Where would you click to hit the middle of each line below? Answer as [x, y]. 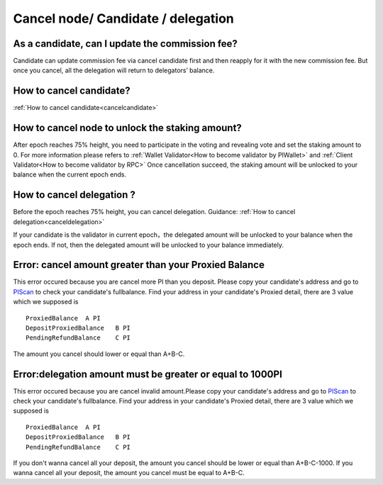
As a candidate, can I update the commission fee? [125, 44]
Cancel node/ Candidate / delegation [123, 18]
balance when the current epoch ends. [70, 174]
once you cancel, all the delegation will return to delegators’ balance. [114, 70]
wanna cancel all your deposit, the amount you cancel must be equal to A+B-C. [129, 473]
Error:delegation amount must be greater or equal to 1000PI [148, 374]
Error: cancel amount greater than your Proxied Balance [139, 265]
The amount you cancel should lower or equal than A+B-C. [99, 354]
